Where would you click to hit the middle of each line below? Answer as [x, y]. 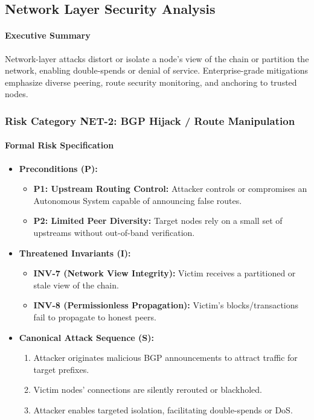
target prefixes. [61, 369]
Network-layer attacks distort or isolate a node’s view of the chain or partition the [157, 58]
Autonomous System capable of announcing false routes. [138, 200]
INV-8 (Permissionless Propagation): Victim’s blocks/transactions [166, 305]
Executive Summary [48, 35]
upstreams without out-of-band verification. [114, 232]
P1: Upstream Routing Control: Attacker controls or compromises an [170, 189]
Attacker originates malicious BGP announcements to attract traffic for [165, 358]
